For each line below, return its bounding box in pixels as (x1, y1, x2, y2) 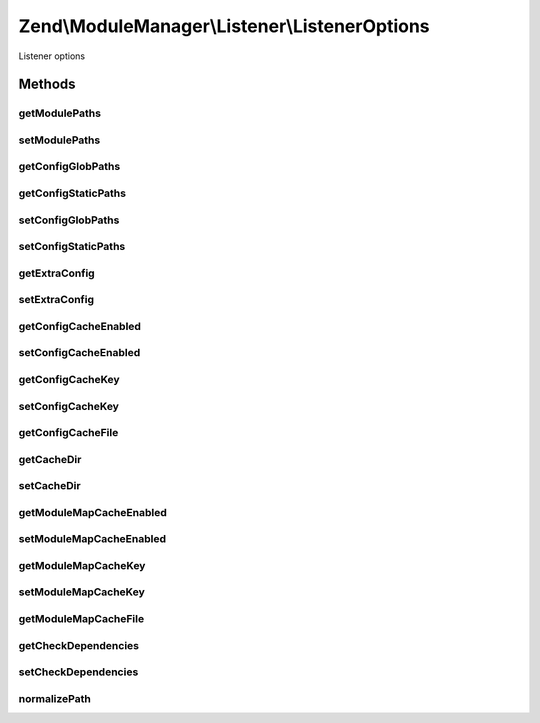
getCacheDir (18, 452, 82, 466)
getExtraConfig (18, 266, 95, 280)
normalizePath (18, 691, 92, 705)
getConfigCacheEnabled (18, 319, 142, 333)
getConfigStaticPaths (18, 186, 127, 200)
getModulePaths (18, 106, 102, 120)
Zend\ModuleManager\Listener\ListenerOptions (18, 15, 430, 37)
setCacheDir (18, 479, 81, 493)
